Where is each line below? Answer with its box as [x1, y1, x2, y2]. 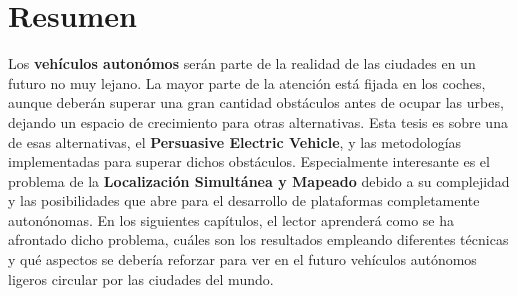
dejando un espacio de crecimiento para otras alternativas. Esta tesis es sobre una [8, 111, 508, 132]
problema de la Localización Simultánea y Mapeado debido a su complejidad [8, 170, 510, 191]
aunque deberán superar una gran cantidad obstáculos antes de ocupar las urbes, [8, 92, 504, 113]
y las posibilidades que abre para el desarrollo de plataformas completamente [8, 190, 480, 211]
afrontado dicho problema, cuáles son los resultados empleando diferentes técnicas [8, 229, 509, 250]
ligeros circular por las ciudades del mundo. [8, 268, 274, 289]
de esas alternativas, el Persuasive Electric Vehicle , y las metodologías [8, 131, 462, 152]
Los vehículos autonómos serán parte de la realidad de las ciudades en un [8, 53, 476, 74]
